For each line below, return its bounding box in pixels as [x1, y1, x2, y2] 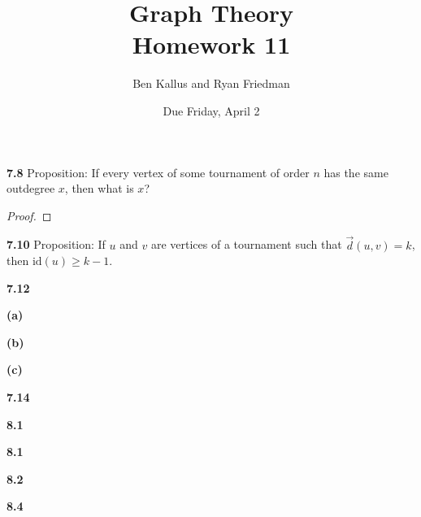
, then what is [64, 180, 134, 197]
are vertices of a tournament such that [150, 236, 342, 253]
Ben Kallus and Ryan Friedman [132, 75, 290, 92]
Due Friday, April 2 [163, 102, 260, 119]
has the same [323, 163, 388, 180]
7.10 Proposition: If [7, 236, 106, 253]
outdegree [7, 180, 55, 197]
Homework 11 [132, 28, 291, 61]
